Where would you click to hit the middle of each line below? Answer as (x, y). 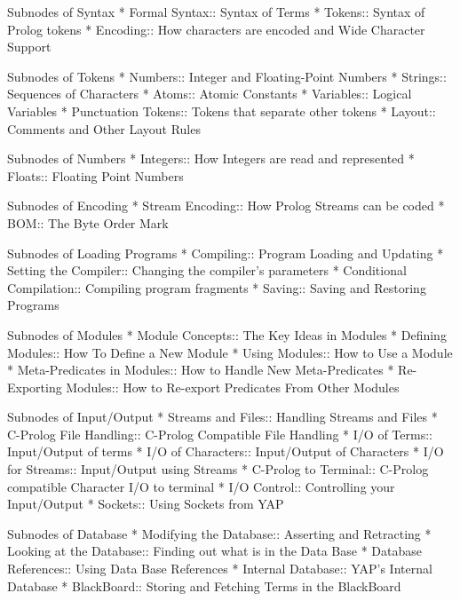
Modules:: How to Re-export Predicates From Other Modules (233, 387)
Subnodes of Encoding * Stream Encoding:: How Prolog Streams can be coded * (226, 206)
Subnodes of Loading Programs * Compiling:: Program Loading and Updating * (226, 253)
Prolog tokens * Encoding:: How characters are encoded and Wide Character (216, 29)
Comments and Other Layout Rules (104, 128)
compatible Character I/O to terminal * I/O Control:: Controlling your (201, 486)
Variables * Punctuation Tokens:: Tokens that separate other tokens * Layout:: (222, 111)
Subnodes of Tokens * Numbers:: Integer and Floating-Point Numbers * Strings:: (227, 76)
